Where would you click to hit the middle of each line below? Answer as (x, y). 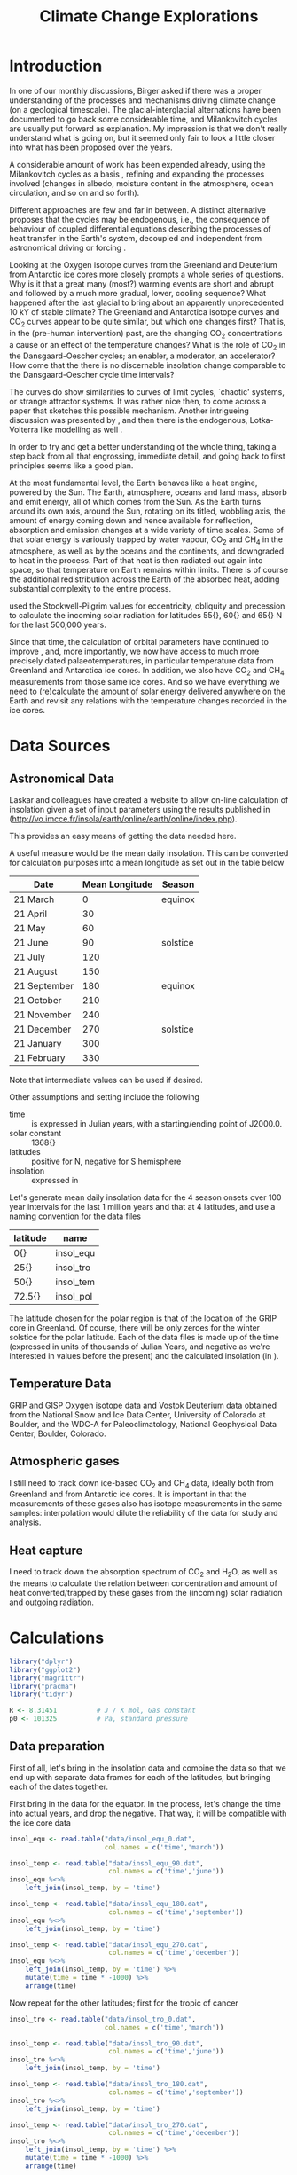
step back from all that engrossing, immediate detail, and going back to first (147, 456)
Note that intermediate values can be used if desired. (106, 1080)
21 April (30, 914)
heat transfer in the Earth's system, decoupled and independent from (136, 238)
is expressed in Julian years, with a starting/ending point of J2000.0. (156, 1123)
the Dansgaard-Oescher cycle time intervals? (92, 375)
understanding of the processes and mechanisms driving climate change (143, 100)
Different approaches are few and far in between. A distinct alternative (138, 209)
